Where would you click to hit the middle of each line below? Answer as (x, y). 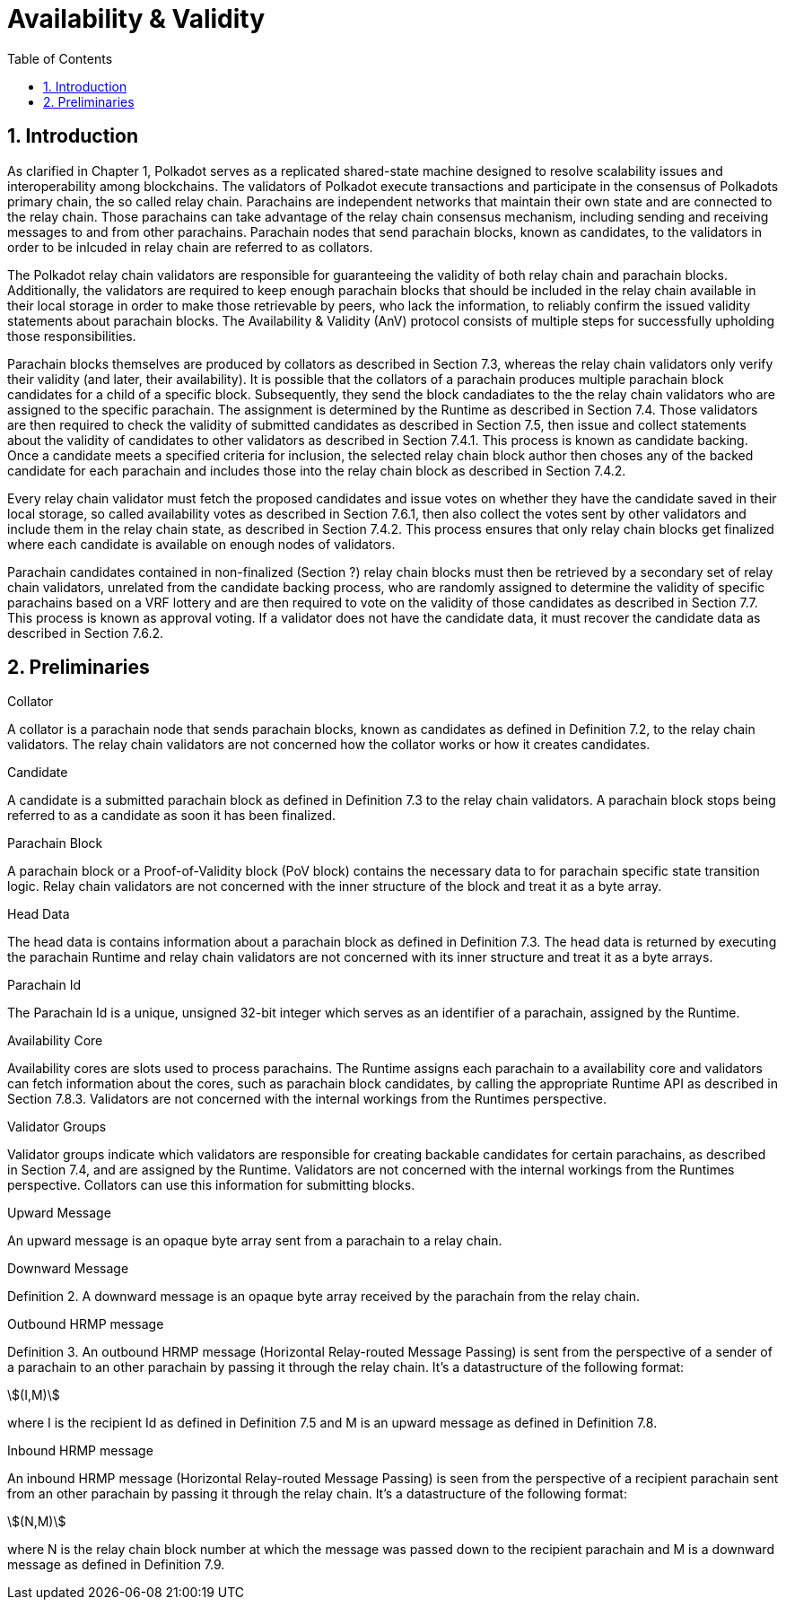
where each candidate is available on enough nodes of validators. (201, 544)
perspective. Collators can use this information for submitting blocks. (211, 1185)
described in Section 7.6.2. (86, 633)
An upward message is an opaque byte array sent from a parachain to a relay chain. (255, 1241)
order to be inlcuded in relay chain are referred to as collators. (190, 247)
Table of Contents (60, 58)
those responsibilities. (72, 336)
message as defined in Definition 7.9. (116, 1565)
